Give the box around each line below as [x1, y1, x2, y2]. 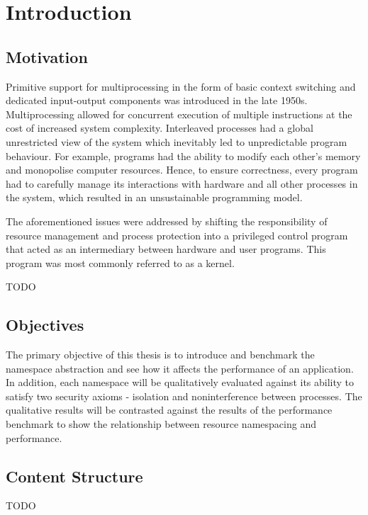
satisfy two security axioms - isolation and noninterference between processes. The [6, 388, 362, 403]
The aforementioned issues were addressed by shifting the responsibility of [6, 213, 328, 228]
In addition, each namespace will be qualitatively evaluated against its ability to [6, 375, 355, 390]
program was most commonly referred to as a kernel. [6, 255, 235, 270]
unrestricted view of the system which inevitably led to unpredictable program [6, 134, 347, 149]
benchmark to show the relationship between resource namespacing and [6, 417, 316, 431]
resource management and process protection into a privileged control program [6, 227, 348, 242]
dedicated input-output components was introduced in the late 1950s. [6, 93, 308, 108]
